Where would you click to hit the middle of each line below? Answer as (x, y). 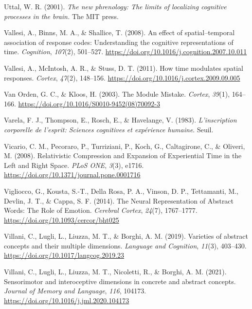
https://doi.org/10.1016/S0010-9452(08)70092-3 (89, 103)
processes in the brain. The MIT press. (61, 16)
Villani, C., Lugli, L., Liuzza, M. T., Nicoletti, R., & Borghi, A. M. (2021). (115, 272)
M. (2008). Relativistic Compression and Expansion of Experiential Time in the (123, 155)
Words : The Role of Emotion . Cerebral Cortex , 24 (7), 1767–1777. (101, 210)
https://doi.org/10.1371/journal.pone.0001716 (72, 175)
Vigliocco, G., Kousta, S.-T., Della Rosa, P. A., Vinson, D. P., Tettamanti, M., (121, 191)
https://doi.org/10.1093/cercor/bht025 (62, 219)
